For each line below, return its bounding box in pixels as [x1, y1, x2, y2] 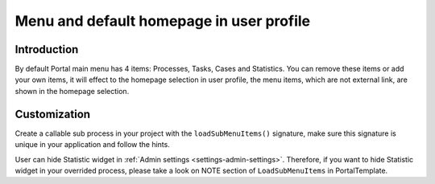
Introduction [14, 43, 79, 56]
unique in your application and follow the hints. [14, 140, 171, 149]
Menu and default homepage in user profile [14, 12, 310, 30]
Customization [14, 107, 91, 121]
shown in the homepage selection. [14, 86, 130, 96]
